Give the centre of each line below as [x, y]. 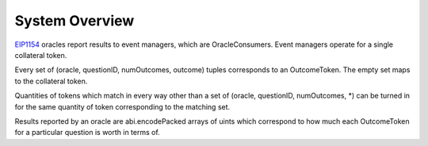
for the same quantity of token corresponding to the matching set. [122, 106]
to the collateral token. [51, 81]
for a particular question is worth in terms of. [87, 133]
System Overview [75, 21]
